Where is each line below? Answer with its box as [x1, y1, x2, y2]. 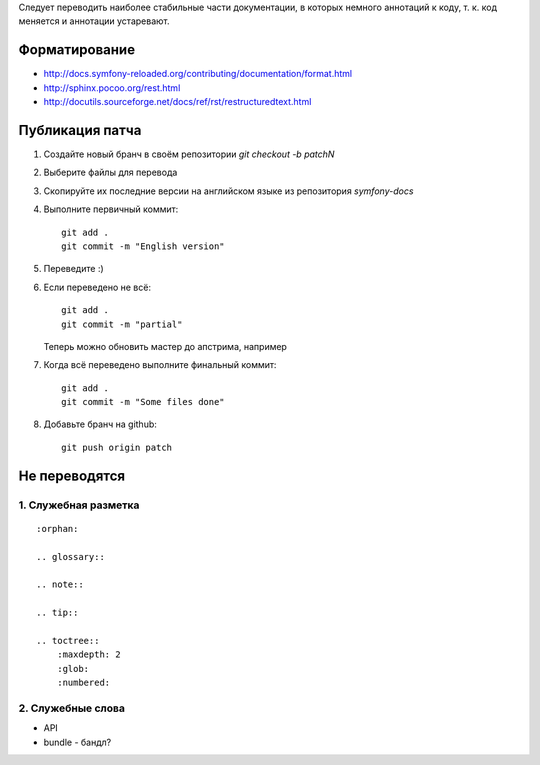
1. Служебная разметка [18, 498, 140, 512]
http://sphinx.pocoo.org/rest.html [43, 81, 181, 94]
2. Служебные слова [18, 701, 125, 715]
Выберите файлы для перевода [43, 166, 178, 179]
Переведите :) [43, 263, 104, 275]
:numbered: [56, 677, 111, 689]
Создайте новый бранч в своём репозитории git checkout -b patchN [43, 148, 335, 160]
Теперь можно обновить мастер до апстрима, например [43, 340, 287, 352]
